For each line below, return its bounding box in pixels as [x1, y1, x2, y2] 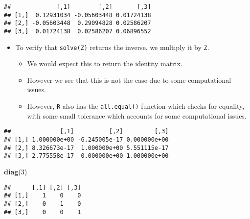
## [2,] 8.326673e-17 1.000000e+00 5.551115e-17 [4, 144, 169, 151]
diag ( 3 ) [4, 166, 27, 176]
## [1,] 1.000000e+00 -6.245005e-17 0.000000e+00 [4, 136, 169, 143]
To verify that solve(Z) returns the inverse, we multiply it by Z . [15, 42, 209, 52]
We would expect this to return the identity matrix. [27, 58, 182, 69]
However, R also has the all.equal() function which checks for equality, [27, 101, 245, 111]
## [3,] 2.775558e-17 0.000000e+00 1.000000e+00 [4, 152, 169, 160]
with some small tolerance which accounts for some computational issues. [27, 110, 247, 121]
